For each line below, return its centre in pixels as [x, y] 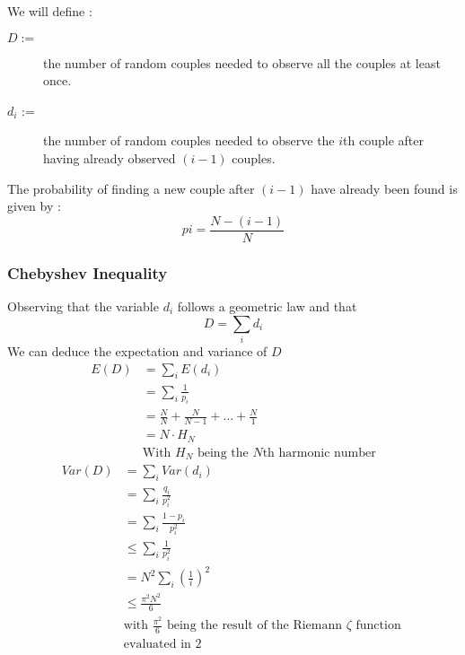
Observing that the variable [83, 306]
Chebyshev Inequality [88, 272]
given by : [34, 206]
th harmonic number [319, 453]
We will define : [50, 11]
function [378, 626]
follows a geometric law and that [267, 306]
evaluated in [157, 645]
